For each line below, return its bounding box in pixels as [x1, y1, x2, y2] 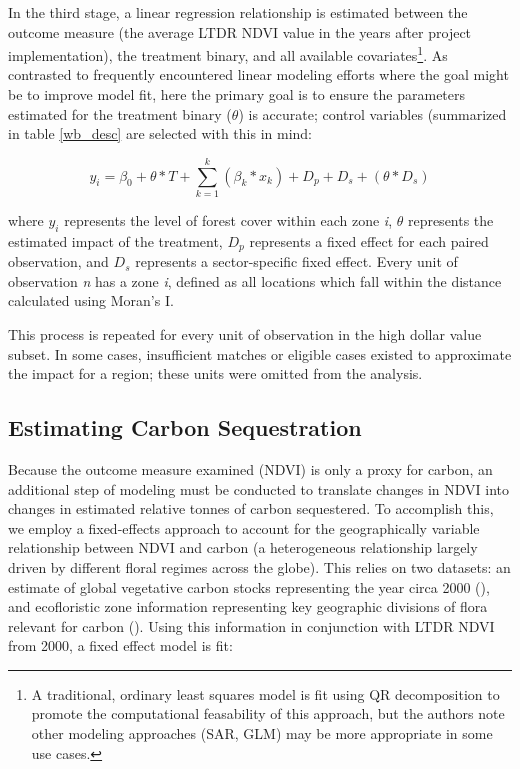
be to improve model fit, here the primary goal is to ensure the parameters [8, 84, 466, 105]
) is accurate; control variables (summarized [238, 103, 507, 124]
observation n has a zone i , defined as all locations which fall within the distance [8, 270, 502, 291]
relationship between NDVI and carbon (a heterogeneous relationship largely [8, 537, 478, 558]
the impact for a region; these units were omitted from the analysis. [8, 363, 423, 384]
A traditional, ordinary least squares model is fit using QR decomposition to [31, 683, 500, 704]
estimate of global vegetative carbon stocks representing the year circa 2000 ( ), [8, 576, 490, 597]
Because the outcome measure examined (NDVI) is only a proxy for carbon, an [8, 458, 493, 479]
